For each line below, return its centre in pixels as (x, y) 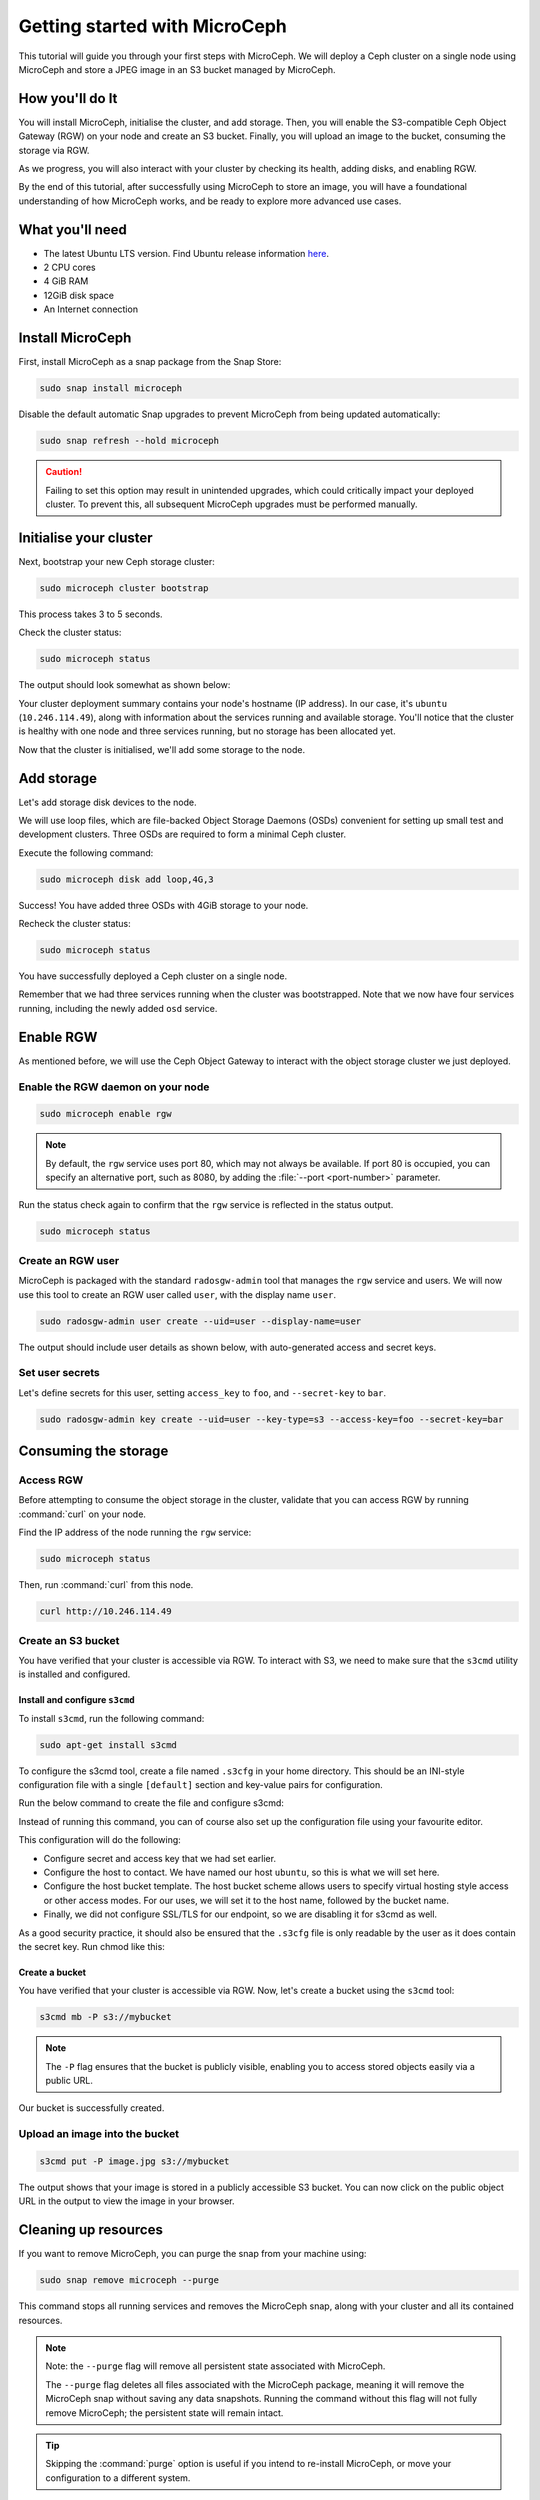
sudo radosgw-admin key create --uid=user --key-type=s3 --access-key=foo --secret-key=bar (271, 1419)
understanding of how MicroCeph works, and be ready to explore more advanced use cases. (210, 201)
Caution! (64, 472)
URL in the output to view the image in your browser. (126, 2201)
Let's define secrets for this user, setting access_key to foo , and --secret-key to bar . (202, 1392)
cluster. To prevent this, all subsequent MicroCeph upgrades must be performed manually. (232, 504)
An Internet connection (91, 309)
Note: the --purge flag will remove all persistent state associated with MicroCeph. (215, 2366)
